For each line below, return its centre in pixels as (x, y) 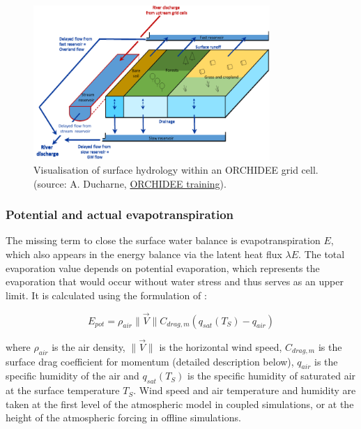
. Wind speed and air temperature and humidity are (245, 390)
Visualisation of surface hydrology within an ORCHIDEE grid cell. (176, 170)
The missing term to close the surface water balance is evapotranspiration (163, 240)
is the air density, (89, 346)
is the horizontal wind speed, (221, 346)
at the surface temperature (63, 390)
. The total (322, 254)
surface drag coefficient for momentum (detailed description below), (150, 361)
